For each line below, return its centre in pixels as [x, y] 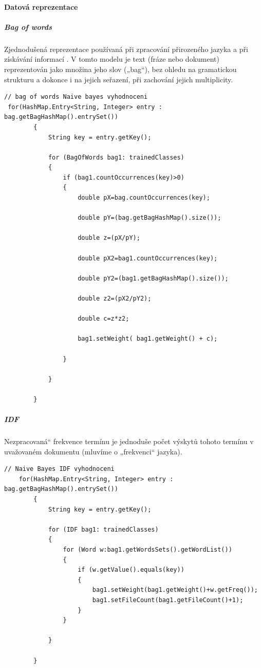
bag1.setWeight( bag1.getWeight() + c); [148, 339]
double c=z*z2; [104, 319]
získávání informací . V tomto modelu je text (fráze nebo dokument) [112, 59]
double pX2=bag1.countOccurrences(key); [148, 258]
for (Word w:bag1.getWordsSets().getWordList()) [147, 550]
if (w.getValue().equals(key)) [131, 570]
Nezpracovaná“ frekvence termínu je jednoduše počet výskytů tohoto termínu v [129, 441]
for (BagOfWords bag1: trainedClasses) [116, 157]
